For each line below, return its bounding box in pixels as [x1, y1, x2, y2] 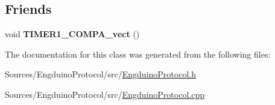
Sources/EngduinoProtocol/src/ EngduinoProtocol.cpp [5, 88, 204, 100]
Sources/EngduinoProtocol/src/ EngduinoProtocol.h [5, 68, 196, 80]
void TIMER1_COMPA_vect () [5, 28, 140, 40]
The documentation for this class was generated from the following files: [5, 47, 271, 60]
